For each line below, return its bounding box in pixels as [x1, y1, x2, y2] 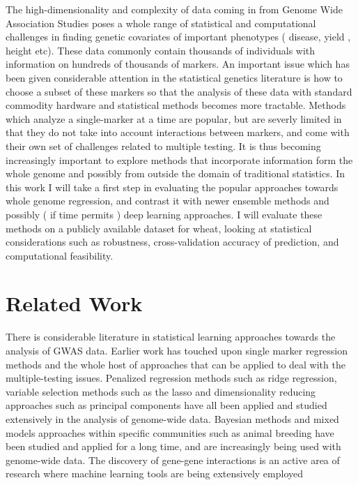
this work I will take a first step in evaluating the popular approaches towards [6, 179, 338, 194]
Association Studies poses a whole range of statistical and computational [6, 15, 316, 30]
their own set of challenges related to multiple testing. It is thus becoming [6, 138, 321, 153]
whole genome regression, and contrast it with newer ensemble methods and [6, 193, 329, 208]
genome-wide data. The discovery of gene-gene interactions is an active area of [6, 452, 340, 467]
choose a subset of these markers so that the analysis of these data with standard [6, 84, 352, 98]
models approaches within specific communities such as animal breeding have [6, 425, 334, 440]
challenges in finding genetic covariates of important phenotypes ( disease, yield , [6, 29, 351, 44]
